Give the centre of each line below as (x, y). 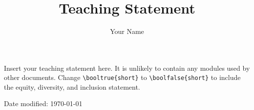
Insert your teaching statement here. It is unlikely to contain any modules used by (127, 68)
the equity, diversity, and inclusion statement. (72, 86)
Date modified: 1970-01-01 (43, 103)
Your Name (127, 31)
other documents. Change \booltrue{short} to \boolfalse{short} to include (122, 77)
